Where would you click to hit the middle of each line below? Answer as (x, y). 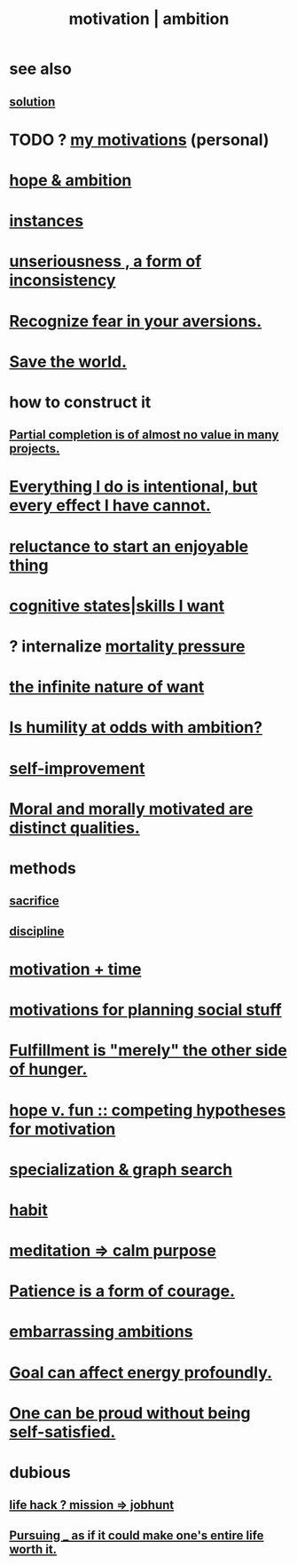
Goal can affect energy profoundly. (141, 1372)
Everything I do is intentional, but (133, 487)
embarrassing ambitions (101, 1332)
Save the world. (68, 362)
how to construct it (80, 402)
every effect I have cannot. (110, 506)
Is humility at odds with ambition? (136, 727)
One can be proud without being (130, 1413)
